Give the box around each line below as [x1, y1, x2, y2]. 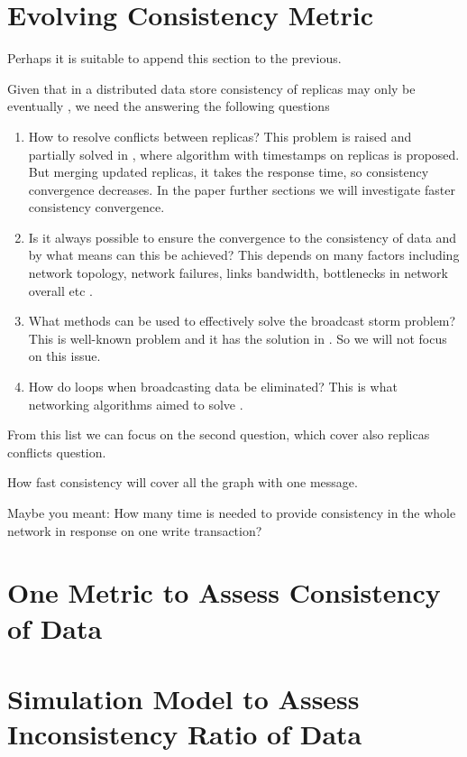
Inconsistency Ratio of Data [7, 715, 362, 752]
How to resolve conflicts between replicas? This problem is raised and [28, 126, 412, 145]
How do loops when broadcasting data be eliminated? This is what [28, 377, 398, 396]
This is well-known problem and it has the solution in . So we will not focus [28, 328, 447, 347]
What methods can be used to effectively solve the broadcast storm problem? [28, 311, 456, 330]
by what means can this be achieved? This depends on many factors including [28, 245, 460, 264]
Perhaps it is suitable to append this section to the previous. [7, 49, 342, 68]
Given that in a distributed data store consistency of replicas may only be [7, 78, 416, 97]
